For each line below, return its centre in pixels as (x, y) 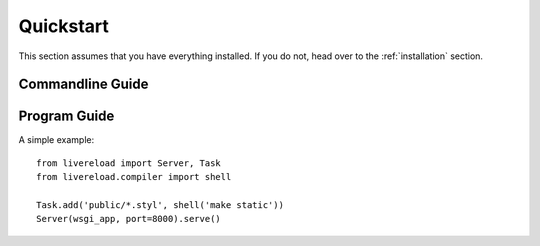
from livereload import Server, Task (129, 163)
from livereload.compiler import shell (134, 177)
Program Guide (66, 116)
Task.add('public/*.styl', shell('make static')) (160, 205)
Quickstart (64, 26)
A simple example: (56, 140)
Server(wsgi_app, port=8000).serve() (129, 219)
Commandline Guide (83, 84)
